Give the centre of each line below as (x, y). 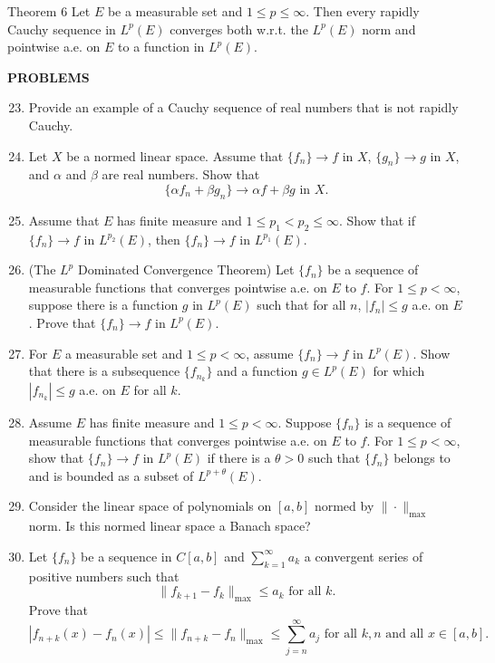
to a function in (161, 47)
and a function (257, 371)
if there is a (239, 458)
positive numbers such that (104, 576)
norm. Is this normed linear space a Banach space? (170, 526)
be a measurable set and (175, 11)
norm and (389, 29)
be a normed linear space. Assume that (175, 155)
